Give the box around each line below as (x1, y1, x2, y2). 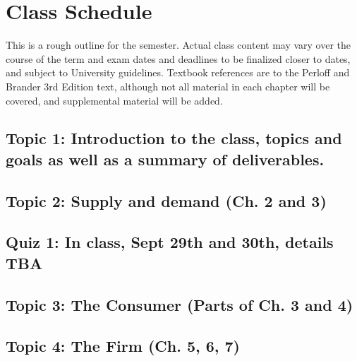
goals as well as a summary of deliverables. (6, 148, 325, 170)
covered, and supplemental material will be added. (6, 93, 223, 107)
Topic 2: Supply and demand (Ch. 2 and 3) (6, 189, 327, 211)
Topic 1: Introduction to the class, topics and (6, 127, 342, 149)
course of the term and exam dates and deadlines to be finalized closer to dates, (6, 51, 351, 66)
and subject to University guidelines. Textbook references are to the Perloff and (6, 65, 350, 80)
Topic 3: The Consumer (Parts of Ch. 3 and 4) (6, 293, 353, 315)
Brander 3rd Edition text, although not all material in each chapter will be (6, 78, 330, 93)
